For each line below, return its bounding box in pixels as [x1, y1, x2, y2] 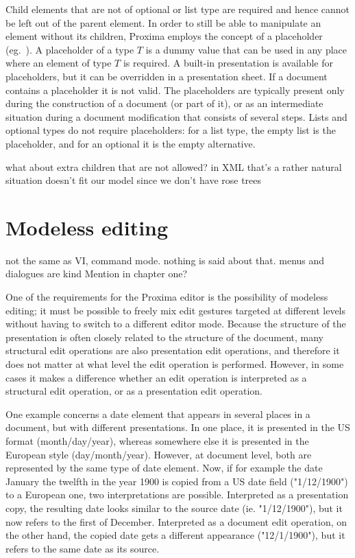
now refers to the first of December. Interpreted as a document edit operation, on [5, 514, 347, 528]
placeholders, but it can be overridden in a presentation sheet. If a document [5, 69, 328, 83]
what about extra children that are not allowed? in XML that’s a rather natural [5, 159, 342, 174]
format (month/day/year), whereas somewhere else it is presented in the [5, 433, 309, 447]
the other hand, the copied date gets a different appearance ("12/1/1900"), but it [5, 528, 345, 542]
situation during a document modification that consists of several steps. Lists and [5, 109, 347, 124]
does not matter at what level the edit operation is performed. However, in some [5, 357, 344, 371]
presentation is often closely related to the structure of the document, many [5, 329, 324, 344]
